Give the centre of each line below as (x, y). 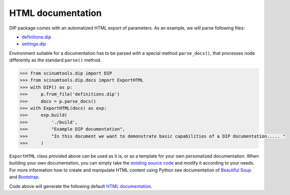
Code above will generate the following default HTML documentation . (81, 186)
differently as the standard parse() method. (55, 60)
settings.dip (34, 44)
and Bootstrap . (24, 177)
